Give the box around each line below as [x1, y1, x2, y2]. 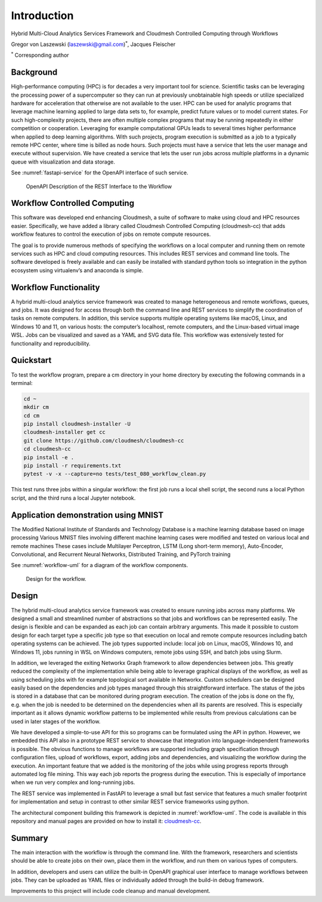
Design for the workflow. [26, 575, 86, 582]
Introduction [11, 9, 74, 22]
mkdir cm [23, 404, 49, 411]
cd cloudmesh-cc [23, 445, 72, 452]
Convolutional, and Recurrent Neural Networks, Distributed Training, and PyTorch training [11, 550, 231, 558]
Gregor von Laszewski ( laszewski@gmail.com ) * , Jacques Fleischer [11, 40, 176, 48]
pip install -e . [23, 454, 75, 461]
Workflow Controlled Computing [11, 198, 134, 208]
